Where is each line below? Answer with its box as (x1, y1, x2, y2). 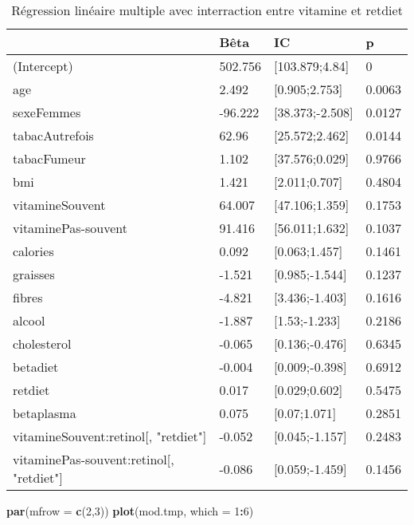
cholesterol (13, 334, 72, 353)
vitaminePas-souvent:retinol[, (13, 450, 174, 468)
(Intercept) (13, 57, 73, 75)
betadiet (13, 357, 59, 376)
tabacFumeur (13, 149, 86, 168)
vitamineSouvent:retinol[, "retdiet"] (13, 427, 207, 445)
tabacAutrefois (13, 126, 94, 144)
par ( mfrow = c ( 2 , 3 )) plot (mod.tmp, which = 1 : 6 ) (6, 503, 254, 519)
